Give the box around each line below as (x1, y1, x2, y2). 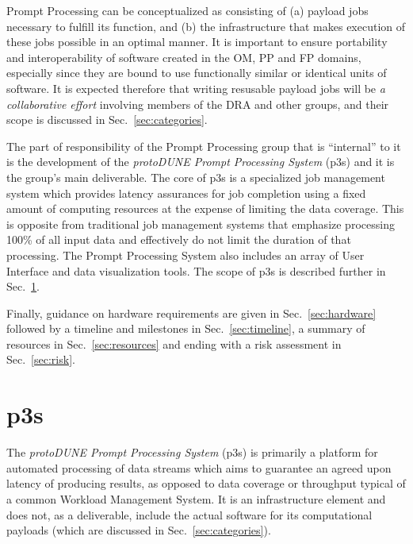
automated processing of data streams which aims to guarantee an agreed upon (6, 459, 392, 476)
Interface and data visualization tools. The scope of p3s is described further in (6, 262, 386, 279)
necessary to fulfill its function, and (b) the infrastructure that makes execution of (6, 17, 406, 34)
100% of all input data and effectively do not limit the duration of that (6, 231, 351, 248)
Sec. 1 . (6, 278, 40, 295)
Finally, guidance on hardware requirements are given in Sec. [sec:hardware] (6, 304, 377, 321)
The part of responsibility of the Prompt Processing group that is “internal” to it (6, 137, 401, 154)
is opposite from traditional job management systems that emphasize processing (6, 215, 395, 232)
